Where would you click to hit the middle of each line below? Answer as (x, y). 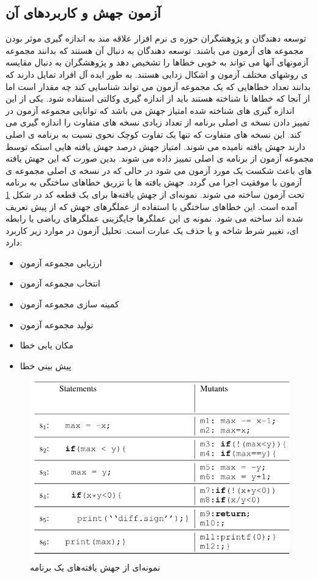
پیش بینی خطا (46, 365)
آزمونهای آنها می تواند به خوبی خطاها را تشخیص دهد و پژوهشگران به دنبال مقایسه (157, 62)
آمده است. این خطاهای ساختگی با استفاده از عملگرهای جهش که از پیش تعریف (151, 206)
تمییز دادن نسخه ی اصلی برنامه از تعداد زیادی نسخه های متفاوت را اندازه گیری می (158, 122)
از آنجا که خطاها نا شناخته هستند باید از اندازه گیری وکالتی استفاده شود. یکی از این (158, 98)
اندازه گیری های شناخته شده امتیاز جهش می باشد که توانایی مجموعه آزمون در (150, 110)
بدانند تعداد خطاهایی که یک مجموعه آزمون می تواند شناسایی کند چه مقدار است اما (158, 86)
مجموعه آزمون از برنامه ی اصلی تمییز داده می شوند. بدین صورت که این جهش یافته (160, 158)
